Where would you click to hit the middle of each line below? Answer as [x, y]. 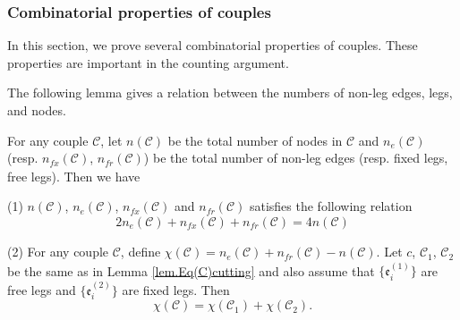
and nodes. [37, 110]
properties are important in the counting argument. [148, 62]
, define [141, 252]
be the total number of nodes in [255, 140]
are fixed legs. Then [176, 289]
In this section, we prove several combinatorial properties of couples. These [213, 45]
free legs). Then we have [74, 176]
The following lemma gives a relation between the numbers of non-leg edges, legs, [230, 93]
